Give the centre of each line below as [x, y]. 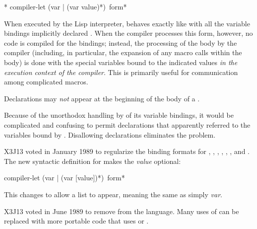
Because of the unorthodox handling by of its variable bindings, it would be [119, 115]
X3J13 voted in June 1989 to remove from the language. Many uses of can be [122, 211]
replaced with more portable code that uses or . [76, 221]
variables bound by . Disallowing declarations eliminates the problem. [110, 134]
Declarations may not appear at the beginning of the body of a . [102, 98]
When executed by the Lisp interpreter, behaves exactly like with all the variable [127, 23]
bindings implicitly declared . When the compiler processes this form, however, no [128, 33]
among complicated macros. [46, 82]
